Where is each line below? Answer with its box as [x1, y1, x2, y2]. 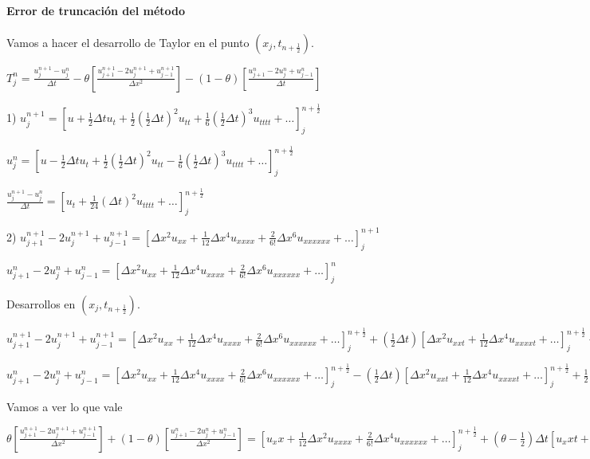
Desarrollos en [6, 295, 76, 312]
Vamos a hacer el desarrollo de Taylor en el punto [6, 33, 250, 50]
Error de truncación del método [6, 2, 186, 18]
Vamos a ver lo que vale [6, 398, 123, 415]
